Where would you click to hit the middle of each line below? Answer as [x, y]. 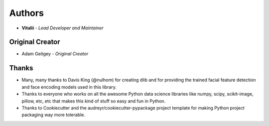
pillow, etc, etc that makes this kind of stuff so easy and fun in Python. [94, 101]
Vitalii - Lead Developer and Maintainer [63, 28]
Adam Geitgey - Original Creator [55, 54]
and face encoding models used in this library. [69, 87]
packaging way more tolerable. [54, 115]
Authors [27, 13]
